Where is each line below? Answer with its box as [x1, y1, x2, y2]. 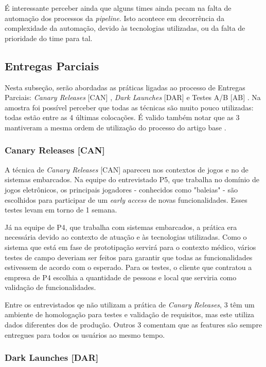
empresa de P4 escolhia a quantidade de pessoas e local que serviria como [5, 272, 237, 282]
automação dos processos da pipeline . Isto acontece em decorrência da [5, 12, 224, 23]
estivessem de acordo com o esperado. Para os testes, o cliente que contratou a [5, 262, 252, 273]
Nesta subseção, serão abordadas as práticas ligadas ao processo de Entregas [5, 82, 245, 92]
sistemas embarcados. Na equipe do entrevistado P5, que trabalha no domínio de [5, 174, 259, 185]
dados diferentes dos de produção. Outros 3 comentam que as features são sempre [5, 319, 262, 330]
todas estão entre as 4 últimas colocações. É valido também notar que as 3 [5, 112, 240, 123]
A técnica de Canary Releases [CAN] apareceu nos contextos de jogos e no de [5, 164, 249, 175]
